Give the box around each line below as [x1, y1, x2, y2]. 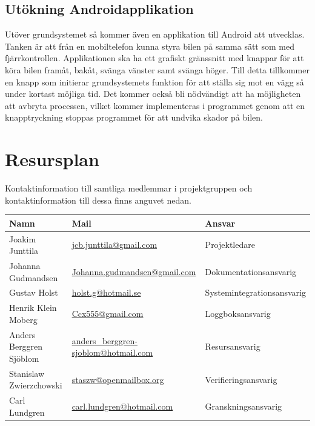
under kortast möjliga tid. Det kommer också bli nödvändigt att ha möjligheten [5, 87, 301, 100]
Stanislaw [9, 367, 45, 379]
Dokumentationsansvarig [205, 265, 297, 278]
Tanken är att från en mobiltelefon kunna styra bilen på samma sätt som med [5, 39, 294, 52]
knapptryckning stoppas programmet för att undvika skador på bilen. [5, 111, 263, 124]
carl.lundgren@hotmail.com [71, 400, 173, 413]
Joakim [9, 232, 36, 245]
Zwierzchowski [9, 379, 62, 391]
